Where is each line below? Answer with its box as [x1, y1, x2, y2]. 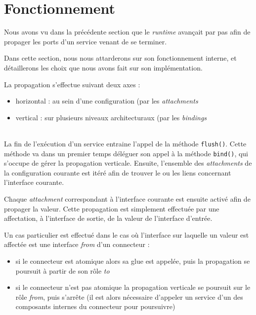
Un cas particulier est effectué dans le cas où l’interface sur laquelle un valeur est [4, 229, 249, 240]
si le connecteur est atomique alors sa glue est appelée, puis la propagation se [15, 255, 250, 266]
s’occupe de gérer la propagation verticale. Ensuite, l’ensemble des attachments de [4, 158, 252, 168]
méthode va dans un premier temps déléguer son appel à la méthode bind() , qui [4, 148, 249, 158]
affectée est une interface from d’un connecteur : [4, 239, 150, 249]
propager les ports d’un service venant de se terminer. [4, 36, 167, 46]
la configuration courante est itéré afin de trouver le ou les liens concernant [4, 167, 231, 177]
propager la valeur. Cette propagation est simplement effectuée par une [4, 203, 219, 213]
